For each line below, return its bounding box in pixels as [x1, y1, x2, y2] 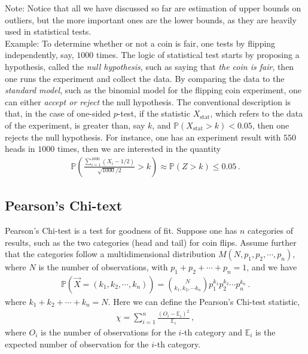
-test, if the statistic [117, 107, 190, 120]
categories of [248, 224, 293, 236]
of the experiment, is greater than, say [5, 118, 145, 131]
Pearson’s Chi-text [5, 196, 123, 215]
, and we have [246, 261, 297, 273]
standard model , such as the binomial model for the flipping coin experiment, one [5, 84, 302, 96]
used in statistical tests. [5, 25, 92, 38]
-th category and [181, 325, 242, 338]
